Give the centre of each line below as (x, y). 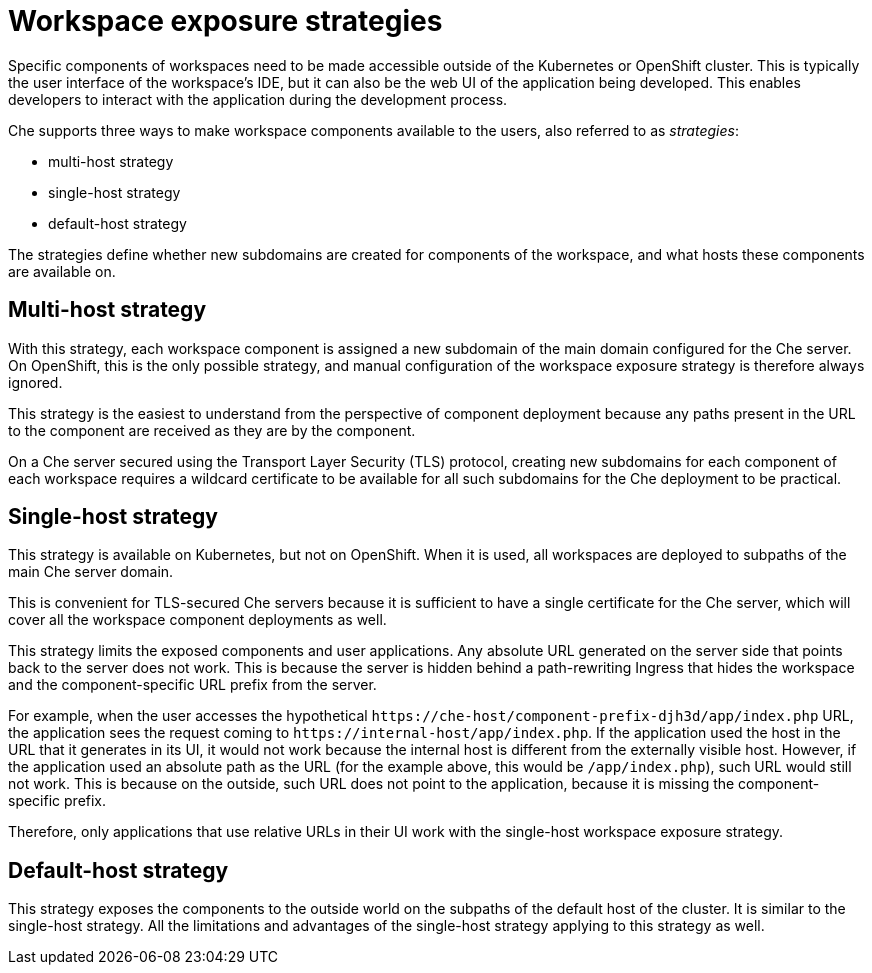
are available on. (62, 271)
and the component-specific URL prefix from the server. (192, 685)
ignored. (35, 382)
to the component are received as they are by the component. (212, 430)
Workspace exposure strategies (225, 21)
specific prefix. (57, 801)
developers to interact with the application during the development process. (258, 99)
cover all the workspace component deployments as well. (197, 620)
